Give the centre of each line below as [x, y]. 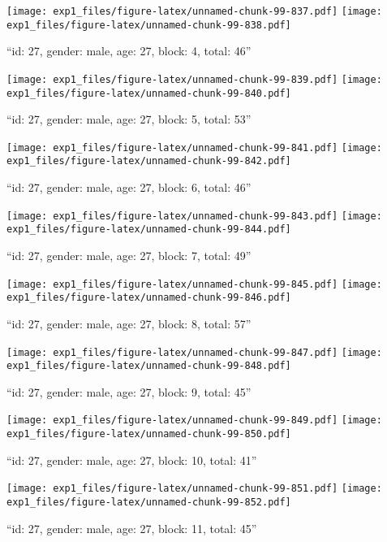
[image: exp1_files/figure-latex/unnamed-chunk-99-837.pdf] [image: [194, 11]
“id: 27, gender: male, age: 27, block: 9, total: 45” [129, 391]
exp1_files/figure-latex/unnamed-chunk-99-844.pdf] [149, 230]
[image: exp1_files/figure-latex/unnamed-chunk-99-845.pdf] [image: [194, 284]
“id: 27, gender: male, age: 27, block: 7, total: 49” [129, 256]
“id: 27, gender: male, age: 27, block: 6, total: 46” [129, 187]
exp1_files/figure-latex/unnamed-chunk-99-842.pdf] [149, 161]
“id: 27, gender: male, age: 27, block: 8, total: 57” [129, 323]
